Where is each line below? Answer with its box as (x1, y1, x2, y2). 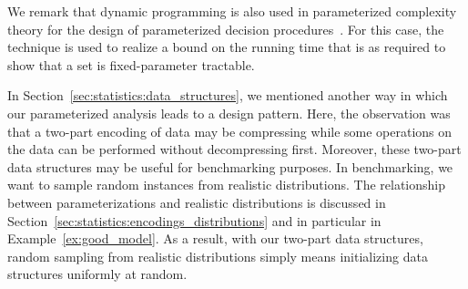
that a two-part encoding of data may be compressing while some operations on (7, 121, 453, 140)
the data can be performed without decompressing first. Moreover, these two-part (7, 139, 462, 159)
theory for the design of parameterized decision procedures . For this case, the (7, 19, 444, 38)
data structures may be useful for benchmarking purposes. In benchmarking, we (7, 157, 453, 176)
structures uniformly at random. (7, 264, 188, 284)
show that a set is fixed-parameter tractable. (7, 55, 255, 74)
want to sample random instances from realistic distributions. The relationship (7, 175, 446, 194)
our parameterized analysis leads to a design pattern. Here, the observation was (7, 103, 451, 122)
